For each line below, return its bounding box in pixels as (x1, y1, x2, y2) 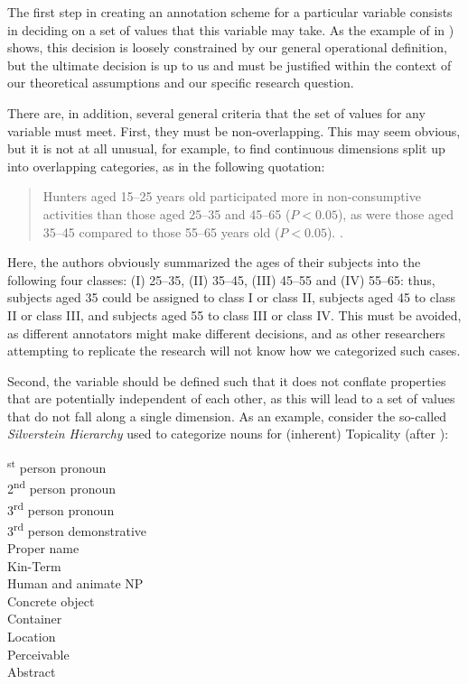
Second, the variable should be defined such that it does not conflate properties (7, 371, 446, 390)
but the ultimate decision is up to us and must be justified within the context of (7, 55, 452, 74)
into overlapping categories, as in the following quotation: (7, 156, 325, 175)
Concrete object (7, 591, 95, 610)
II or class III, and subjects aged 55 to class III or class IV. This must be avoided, (7, 305, 462, 324)
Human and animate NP (7, 574, 144, 593)
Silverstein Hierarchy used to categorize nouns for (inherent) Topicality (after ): (7, 424, 449, 443)
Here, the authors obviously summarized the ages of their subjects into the (7, 253, 421, 272)
